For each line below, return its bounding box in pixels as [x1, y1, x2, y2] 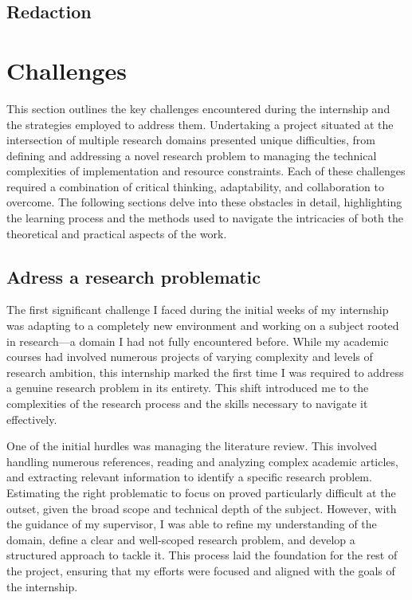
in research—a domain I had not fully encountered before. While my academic [6, 332, 389, 349]
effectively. [6, 410, 57, 427]
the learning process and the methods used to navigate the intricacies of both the [6, 210, 403, 226]
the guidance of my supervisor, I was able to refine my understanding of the [6, 516, 377, 532]
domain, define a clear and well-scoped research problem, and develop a [6, 531, 355, 547]
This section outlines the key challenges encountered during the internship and [6, 100, 390, 116]
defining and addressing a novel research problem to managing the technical [6, 147, 377, 163]
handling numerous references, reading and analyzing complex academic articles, [6, 453, 398, 469]
